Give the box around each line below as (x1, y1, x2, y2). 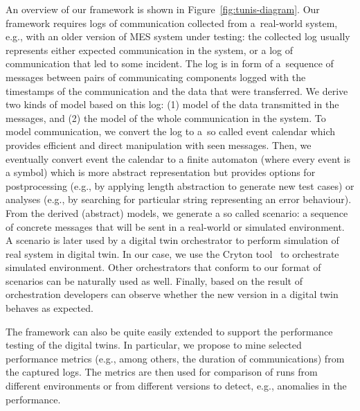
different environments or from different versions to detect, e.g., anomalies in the (6, 378, 347, 393)
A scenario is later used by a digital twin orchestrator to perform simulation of (6, 233, 339, 247)
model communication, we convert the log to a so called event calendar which (6, 124, 336, 139)
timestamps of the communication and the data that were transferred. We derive (6, 83, 348, 98)
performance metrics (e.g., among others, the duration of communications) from (6, 351, 345, 365)
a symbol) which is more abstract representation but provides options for (6, 165, 316, 180)
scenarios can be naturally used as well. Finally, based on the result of (6, 273, 303, 288)
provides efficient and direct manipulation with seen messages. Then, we (6, 137, 312, 152)
